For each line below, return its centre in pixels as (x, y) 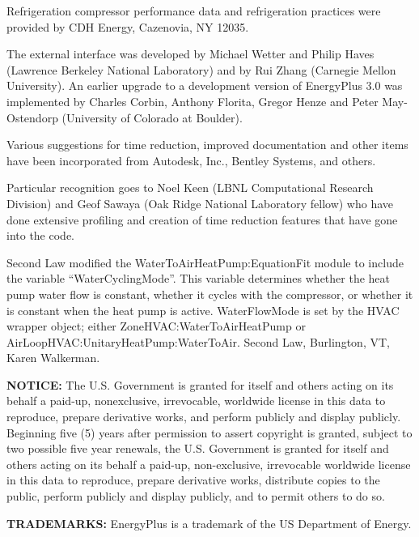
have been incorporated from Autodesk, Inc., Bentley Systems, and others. (191, 160)
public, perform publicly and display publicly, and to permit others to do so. (196, 496)
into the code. (40, 235)
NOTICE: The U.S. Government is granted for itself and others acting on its (200, 384)
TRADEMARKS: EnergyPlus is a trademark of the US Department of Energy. (209, 523)
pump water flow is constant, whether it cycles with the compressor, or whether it (210, 294)
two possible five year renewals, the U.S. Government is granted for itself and (198, 448)
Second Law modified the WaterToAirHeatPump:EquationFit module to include (205, 262)
